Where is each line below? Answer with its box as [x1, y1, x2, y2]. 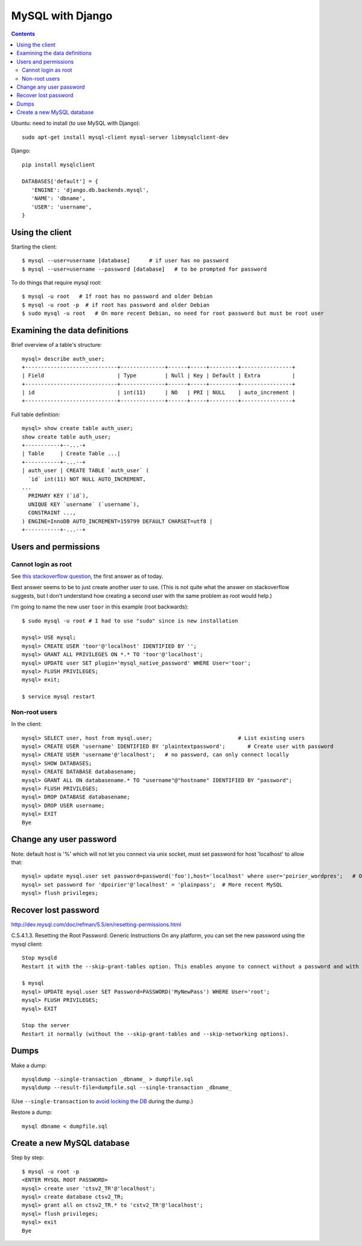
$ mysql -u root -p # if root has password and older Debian [22, 302, 210, 308]
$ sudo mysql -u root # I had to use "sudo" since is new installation [22, 617, 238, 624]
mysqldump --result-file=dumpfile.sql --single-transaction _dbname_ [22, 1084, 232, 1091]
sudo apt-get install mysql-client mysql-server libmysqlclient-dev [22, 133, 229, 141]
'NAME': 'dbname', [31, 195, 86, 202]
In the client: [11, 721, 42, 728]
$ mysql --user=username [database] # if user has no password [22, 257, 229, 264]
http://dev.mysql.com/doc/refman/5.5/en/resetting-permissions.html [11, 920, 182, 928]
